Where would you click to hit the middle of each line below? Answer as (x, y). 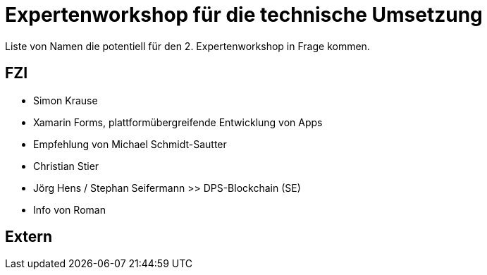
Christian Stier (66, 166)
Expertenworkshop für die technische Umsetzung (244, 15)
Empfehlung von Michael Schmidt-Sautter (130, 144)
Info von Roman (69, 209)
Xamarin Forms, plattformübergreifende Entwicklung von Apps (178, 122)
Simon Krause (66, 100)
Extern (29, 237)
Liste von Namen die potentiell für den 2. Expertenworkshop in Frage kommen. (187, 46)
